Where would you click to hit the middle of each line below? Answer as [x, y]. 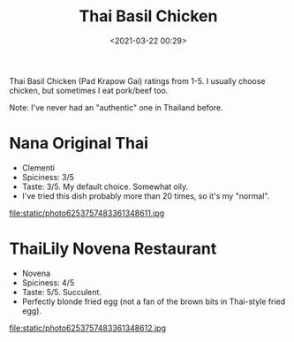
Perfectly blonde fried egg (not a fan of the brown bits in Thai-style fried [154, 301]
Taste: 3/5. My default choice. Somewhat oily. [105, 186]
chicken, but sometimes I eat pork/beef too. [89, 90]
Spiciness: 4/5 [48, 282]
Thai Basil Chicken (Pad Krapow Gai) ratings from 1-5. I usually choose [137, 80]
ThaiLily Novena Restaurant [113, 249]
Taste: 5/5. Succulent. [61, 292]
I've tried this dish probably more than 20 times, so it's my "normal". [146, 195]
